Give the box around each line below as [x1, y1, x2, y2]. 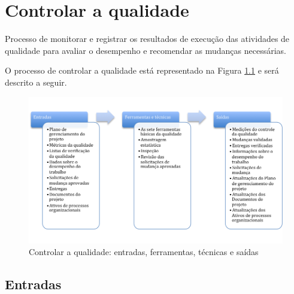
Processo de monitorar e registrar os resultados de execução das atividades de [5, 32, 290, 45]
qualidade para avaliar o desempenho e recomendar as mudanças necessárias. [5, 44, 287, 56]
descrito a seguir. [5, 75, 67, 88]
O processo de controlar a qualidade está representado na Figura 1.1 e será [5, 64, 279, 77]
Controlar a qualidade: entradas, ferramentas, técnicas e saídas [29, 245, 259, 258]
